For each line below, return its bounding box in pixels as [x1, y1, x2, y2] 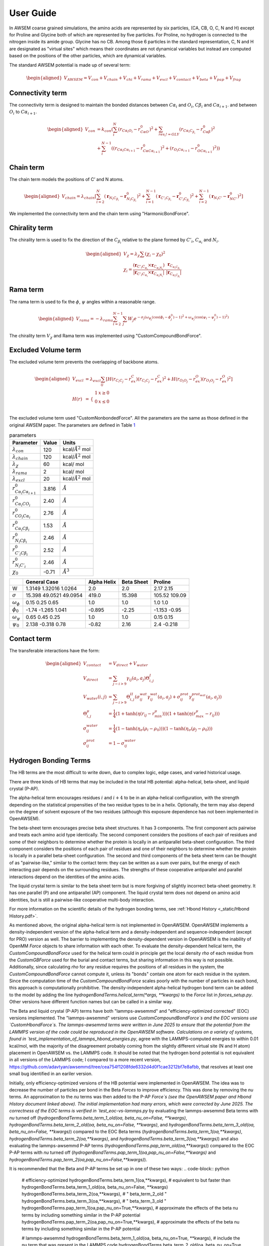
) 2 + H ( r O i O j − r [162, 375, 196, 384]
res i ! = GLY [158, 132, 179, 138]
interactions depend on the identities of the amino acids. [9, 874, 125, 880]
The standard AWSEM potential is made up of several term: [9, 62, 131, 68]
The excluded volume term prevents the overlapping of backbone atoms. [9, 359, 159, 365]
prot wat [191, 692, 206, 697]
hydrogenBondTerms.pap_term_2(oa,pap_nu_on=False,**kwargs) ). [9, 1156, 147, 1162]
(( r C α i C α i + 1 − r [111, 145, 143, 153]
